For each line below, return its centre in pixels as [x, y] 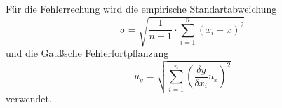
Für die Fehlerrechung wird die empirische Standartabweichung [141, 8]
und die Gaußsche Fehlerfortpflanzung [87, 53]
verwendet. [29, 99]
